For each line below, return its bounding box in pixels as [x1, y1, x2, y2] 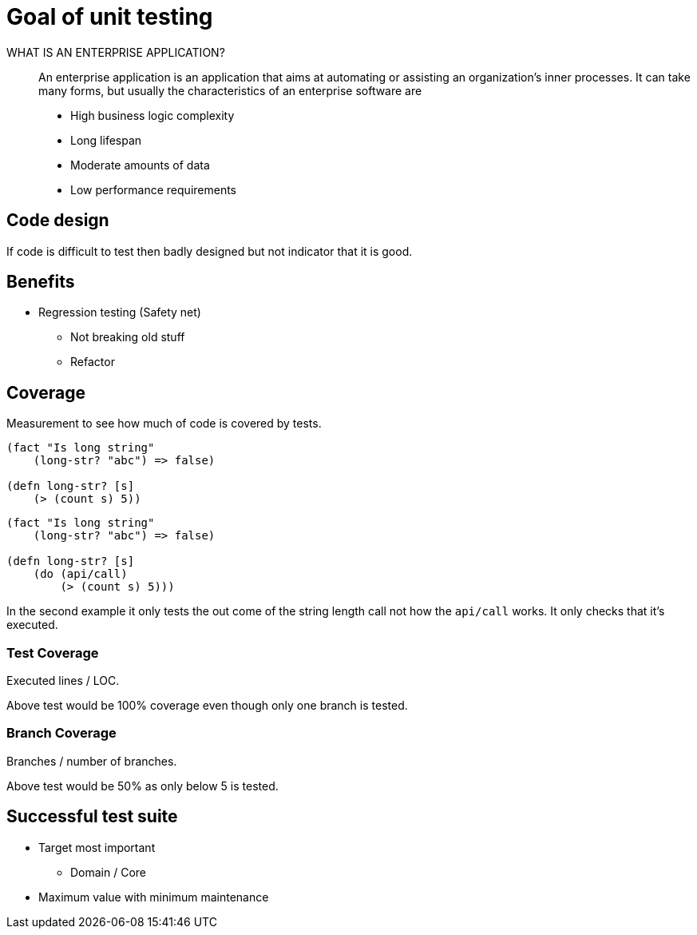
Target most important [38, 840, 156, 854]
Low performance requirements [70, 182, 236, 197]
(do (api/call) [33, 567, 128, 581]
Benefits [6, 272, 75, 292]
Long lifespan [70, 133, 142, 147]
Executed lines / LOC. [6, 674, 120, 688]
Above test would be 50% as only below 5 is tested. [6, 778, 279, 793]
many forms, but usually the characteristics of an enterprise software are [38, 83, 422, 97]
